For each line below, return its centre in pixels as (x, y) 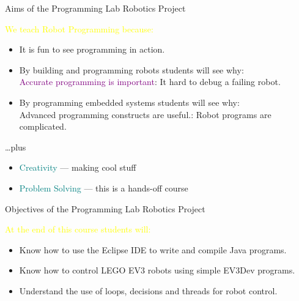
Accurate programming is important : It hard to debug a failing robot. (150, 82)
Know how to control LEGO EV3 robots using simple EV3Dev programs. (157, 270)
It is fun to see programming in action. (92, 49)
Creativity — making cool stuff (78, 167)
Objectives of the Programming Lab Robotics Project (105, 208)
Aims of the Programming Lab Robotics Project (95, 8)
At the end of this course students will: (78, 229)
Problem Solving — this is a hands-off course (104, 188)
